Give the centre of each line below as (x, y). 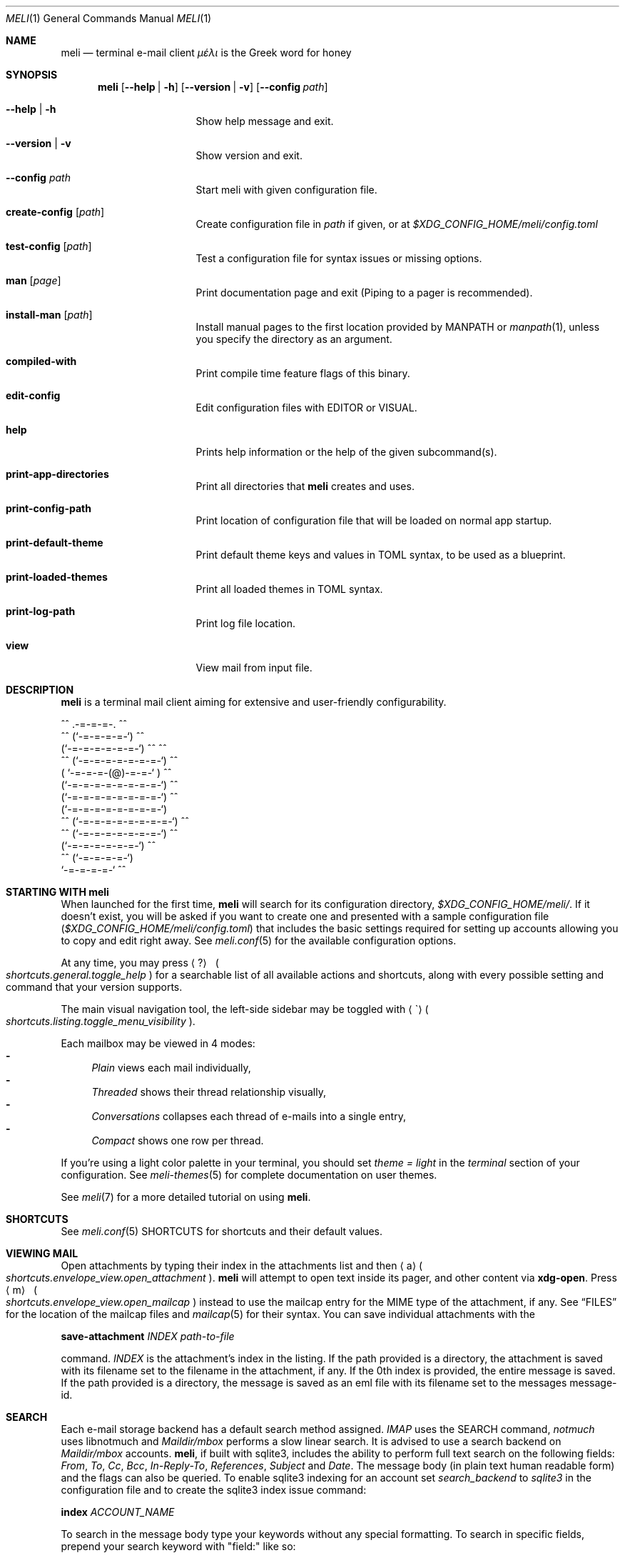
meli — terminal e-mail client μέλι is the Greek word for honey (206, 53)
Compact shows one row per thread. (178, 1140)
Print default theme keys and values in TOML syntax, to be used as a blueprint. (381, 555)
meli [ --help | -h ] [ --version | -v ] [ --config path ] (213, 87)
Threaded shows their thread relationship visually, (209, 1092)
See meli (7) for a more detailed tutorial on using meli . (186, 1197)
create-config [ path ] (55, 212)
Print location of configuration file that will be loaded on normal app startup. (374, 520)
